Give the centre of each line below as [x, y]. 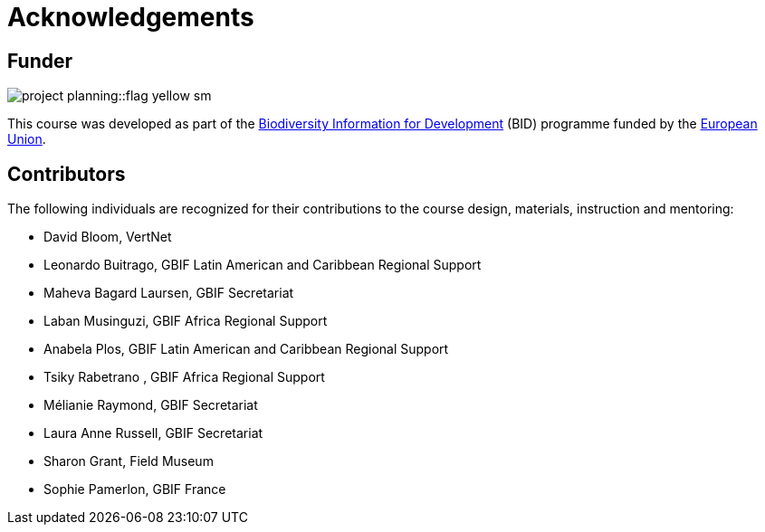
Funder [40, 61]
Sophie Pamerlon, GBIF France [135, 489]
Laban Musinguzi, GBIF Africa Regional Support [186, 321]
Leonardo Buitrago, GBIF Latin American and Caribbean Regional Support [263, 265]
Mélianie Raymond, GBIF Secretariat [151, 405]
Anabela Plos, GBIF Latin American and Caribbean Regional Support [246, 349]
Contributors [67, 174]
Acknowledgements [131, 17]
